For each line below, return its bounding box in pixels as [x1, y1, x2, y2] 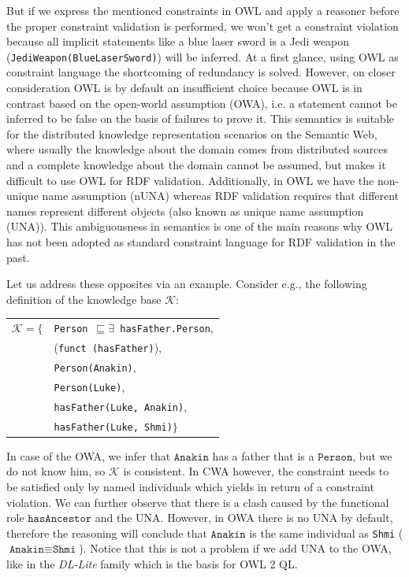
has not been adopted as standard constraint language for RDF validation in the [6, 233, 396, 250]
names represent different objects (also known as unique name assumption [6, 202, 364, 219]
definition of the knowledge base [6, 290, 162, 307]
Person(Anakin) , [54, 358, 136, 375]
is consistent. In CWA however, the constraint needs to [123, 463, 389, 479]
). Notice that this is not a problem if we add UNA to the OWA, [79, 540, 392, 557]
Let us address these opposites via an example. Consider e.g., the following [6, 276, 367, 292]
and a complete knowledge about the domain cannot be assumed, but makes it [6, 157, 386, 172]
